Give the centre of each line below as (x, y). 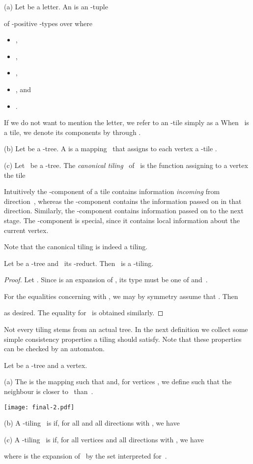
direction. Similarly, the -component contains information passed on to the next (124, 211)
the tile (15, 175)
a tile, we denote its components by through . (72, 132)
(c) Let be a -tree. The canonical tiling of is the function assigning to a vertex (126, 165)
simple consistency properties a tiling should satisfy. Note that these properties (123, 339)
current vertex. (26, 230)
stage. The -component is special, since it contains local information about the (122, 220)
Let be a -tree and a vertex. (46, 365)
